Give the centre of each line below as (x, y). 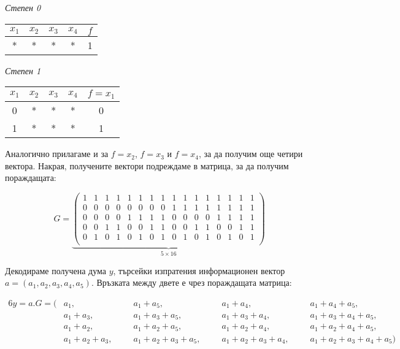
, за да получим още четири (251, 154)
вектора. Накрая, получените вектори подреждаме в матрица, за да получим (147, 165)
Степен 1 (23, 70)
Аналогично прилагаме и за (57, 154)
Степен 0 (23, 7)
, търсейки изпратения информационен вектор (199, 270)
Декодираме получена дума (56, 270)
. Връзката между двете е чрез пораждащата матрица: (191, 282)
